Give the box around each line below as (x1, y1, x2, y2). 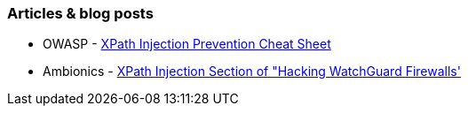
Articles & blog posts (7, 4, 154, 22)
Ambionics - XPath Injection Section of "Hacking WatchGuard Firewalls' (43, 64, 461, 79)
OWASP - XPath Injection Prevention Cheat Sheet (43, 36, 331, 52)
